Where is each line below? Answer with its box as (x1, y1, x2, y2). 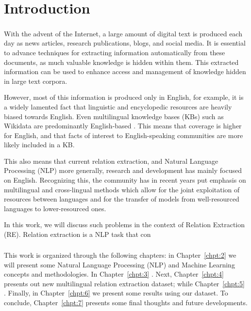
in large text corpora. (4, 76, 67, 86)
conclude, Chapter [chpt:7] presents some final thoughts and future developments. (4, 297, 248, 307)
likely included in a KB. (4, 140, 75, 150)
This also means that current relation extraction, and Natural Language (4, 155, 218, 166)
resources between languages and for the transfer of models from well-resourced (4, 194, 239, 204)
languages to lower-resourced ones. (4, 203, 106, 213)
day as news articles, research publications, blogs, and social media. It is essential (4, 38, 246, 48)
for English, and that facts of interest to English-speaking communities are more (4, 130, 243, 140)
